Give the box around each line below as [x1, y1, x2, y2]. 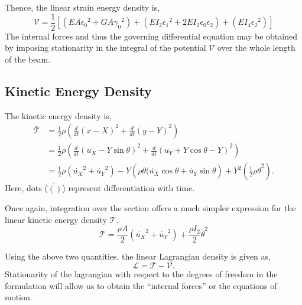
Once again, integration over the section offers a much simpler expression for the [5, 202, 296, 214]
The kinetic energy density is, [5, 109, 112, 122]
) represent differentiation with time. [62, 182, 195, 194]
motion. [5, 291, 33, 303]
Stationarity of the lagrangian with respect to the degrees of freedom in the [5, 267, 278, 280]
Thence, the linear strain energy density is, [5, 1, 160, 13]
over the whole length [217, 41, 295, 54]
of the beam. [5, 53, 50, 65]
